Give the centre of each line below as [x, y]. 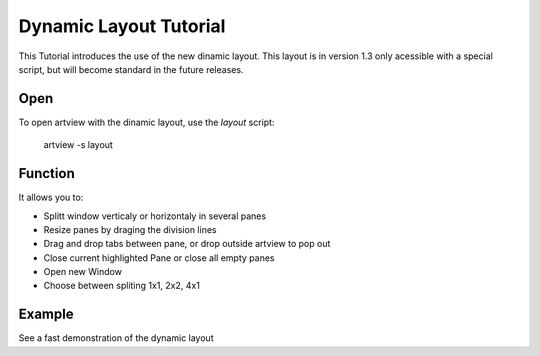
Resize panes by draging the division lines [130, 229]
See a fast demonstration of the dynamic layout [116, 338]
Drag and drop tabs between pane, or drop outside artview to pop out [187, 244]
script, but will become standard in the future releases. [131, 69]
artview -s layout [78, 145]
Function [46, 173]
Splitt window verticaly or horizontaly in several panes [155, 216]
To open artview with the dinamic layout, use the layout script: [146, 122]
